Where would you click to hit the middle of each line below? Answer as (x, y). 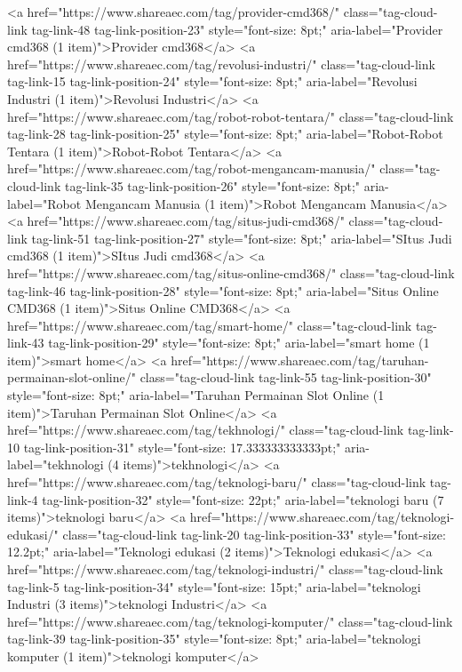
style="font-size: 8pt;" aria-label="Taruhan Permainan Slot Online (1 (196, 395)
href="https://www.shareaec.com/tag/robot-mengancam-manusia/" (191, 168)
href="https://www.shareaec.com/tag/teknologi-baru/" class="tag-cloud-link (217, 482)
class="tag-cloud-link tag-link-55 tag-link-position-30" (286, 377)
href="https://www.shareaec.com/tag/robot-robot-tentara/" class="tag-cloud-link (231, 116)
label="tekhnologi (56, 464)
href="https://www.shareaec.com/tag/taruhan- (300, 360)
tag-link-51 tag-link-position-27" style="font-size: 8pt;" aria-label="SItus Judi (242, 238)
